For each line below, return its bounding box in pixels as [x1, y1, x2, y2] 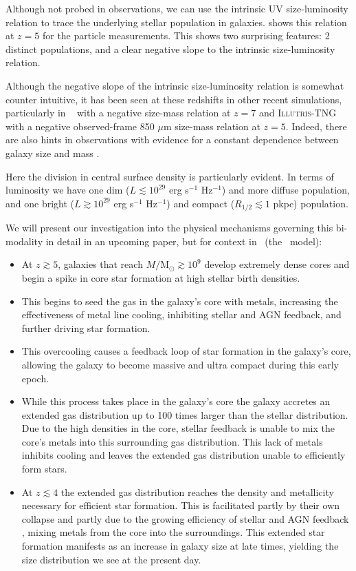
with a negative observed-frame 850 [5, 118, 155, 133]
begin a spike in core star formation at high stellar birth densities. [21, 270, 300, 284]
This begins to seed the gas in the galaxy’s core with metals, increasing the [21, 293, 338, 308]
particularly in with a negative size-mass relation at [5, 105, 231, 120]
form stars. [21, 461, 67, 476]
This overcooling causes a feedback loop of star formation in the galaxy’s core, [21, 344, 351, 358]
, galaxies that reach [58, 257, 143, 271]
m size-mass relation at [163, 118, 260, 133]
